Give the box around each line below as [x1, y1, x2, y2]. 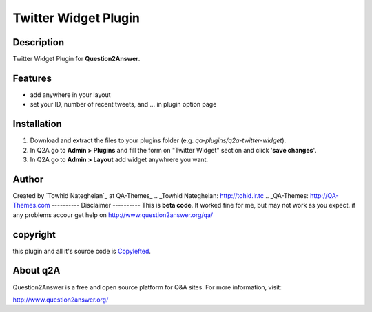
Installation [12, 118, 62, 130]
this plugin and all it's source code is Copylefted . [12, 247, 152, 255]
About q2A [12, 265, 61, 276]
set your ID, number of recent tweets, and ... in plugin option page [30, 100, 217, 109]
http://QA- [310, 191, 339, 199]
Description [12, 36, 65, 48]
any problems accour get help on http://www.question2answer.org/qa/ [12, 210, 214, 219]
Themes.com [12, 201, 50, 210]
